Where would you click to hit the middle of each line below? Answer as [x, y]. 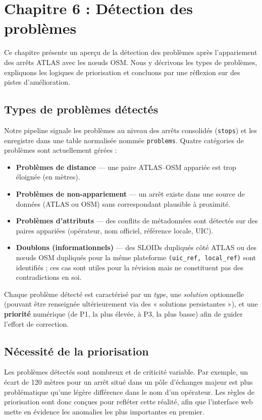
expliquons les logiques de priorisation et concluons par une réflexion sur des [122, 72]
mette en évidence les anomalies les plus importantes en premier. [104, 411]
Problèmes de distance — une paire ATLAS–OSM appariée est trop [126, 167]
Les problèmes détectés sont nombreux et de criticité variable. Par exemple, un [126, 372]
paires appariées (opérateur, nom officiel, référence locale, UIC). [115, 230]
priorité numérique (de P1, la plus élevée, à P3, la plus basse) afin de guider [123, 313]
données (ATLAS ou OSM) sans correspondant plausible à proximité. [123, 203]
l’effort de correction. [37, 323]
